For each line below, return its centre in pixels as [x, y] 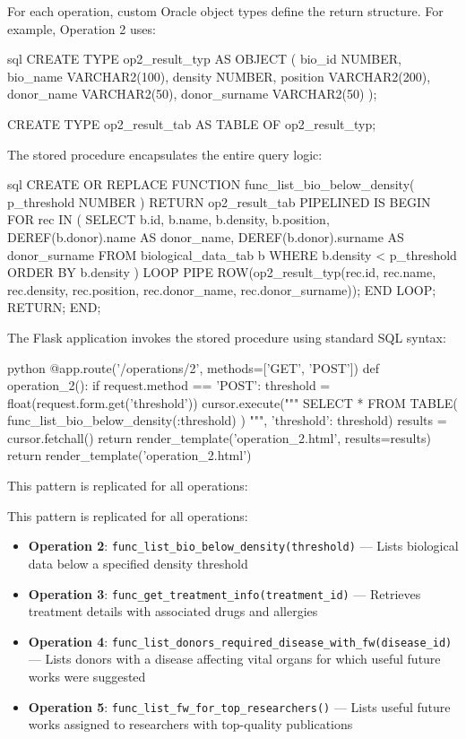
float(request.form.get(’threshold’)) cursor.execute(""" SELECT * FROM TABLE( [233, 402]
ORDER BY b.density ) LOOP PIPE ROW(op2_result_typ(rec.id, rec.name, [222, 272]
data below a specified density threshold [138, 563]
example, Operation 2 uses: [82, 28]
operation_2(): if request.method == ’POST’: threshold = [169, 385]
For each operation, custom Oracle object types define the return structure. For [225, 11]
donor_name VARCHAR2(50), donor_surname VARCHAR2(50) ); [192, 94]
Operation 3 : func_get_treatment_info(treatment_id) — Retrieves [224, 593]
